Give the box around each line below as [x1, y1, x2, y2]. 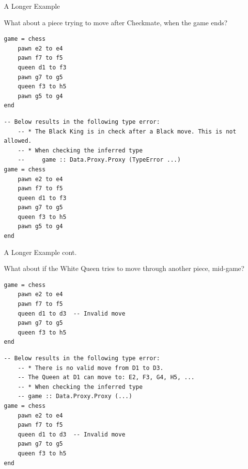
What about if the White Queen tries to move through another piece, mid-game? [4, 263, 245, 273]
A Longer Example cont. [4, 247, 77, 257]
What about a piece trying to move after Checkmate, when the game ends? [4, 17, 228, 27]
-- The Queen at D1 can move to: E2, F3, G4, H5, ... [17, 374, 195, 381]
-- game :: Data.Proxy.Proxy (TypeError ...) [17, 156, 181, 164]
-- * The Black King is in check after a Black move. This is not [17, 128, 236, 135]
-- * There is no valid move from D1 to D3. [17, 364, 164, 371]
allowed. [4, 137, 32, 145]
